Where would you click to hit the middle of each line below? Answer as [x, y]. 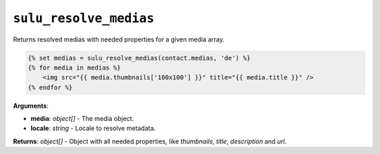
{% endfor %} [50, 87]
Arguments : [31, 105]
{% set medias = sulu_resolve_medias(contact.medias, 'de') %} [139, 58]
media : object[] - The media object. [82, 119]
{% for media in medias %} [74, 68]
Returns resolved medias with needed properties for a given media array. [119, 39]
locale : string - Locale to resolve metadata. [93, 128]
